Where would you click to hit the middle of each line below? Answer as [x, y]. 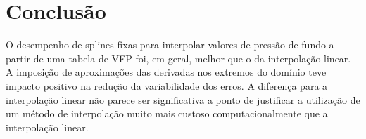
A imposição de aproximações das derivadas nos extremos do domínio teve [166, 72]
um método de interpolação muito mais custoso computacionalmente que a [167, 113]
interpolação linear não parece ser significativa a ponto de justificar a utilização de [183, 99]
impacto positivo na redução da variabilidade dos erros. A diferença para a [167, 85]
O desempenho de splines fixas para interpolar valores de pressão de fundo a [170, 45]
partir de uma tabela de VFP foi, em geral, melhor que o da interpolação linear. [178, 58]
